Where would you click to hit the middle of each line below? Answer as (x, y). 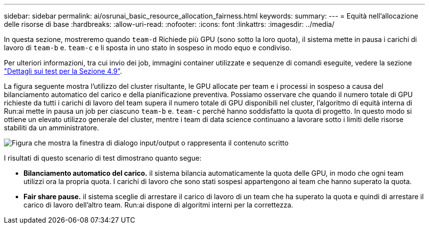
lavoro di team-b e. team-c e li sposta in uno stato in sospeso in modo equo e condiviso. (148, 48)
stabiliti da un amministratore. (52, 128)
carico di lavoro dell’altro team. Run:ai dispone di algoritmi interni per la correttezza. (158, 205)
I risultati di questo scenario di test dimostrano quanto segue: (103, 158)
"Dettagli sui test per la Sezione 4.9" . (63, 71)
